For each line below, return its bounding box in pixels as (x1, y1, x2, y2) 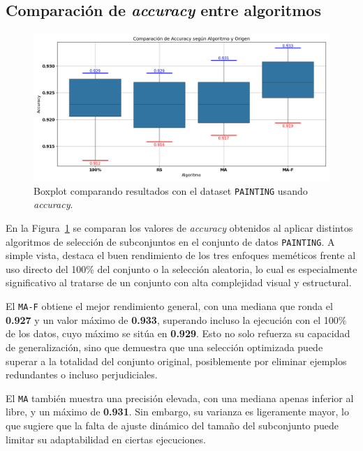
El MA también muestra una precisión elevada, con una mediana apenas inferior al (6, 390, 354, 405)
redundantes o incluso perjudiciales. (6, 367, 158, 382)
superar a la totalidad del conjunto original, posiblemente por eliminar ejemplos (6, 353, 347, 368)
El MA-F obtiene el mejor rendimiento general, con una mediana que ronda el (6, 299, 333, 313)
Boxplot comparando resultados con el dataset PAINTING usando (34, 183, 308, 198)
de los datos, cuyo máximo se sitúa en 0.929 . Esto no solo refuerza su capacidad (6, 326, 350, 341)
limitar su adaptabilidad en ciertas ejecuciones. (6, 431, 206, 446)
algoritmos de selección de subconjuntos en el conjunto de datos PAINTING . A (6, 234, 335, 249)
